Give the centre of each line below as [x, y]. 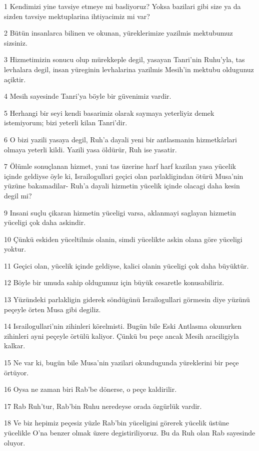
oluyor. [15, 442]
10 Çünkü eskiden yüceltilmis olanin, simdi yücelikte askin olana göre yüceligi [123, 239]
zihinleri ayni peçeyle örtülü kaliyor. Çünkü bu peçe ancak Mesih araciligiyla [122, 335]
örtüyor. [16, 372]
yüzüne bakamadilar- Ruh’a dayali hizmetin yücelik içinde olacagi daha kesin [122, 186]
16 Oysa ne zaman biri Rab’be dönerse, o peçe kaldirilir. [90, 389]
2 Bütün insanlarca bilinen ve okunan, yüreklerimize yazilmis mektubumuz [118, 33]
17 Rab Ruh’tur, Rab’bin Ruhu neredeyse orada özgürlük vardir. [103, 406]
